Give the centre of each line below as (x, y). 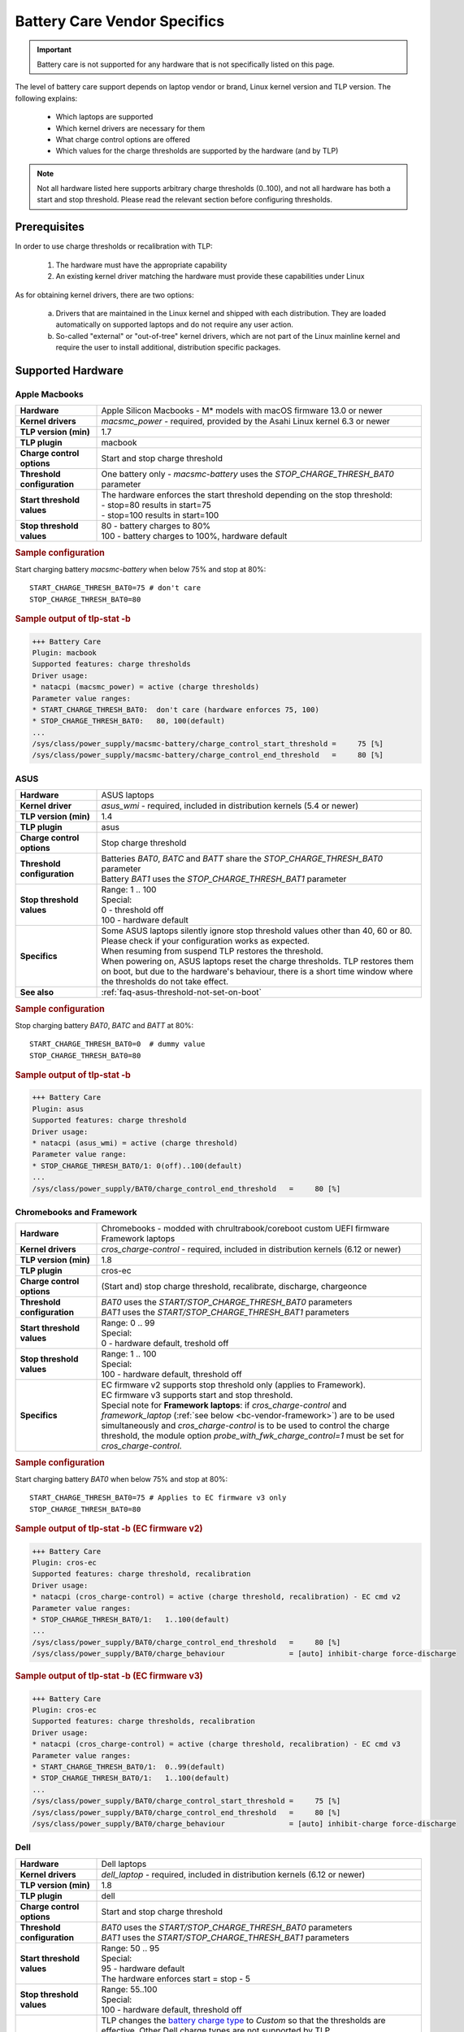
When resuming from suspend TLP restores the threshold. (212, 951)
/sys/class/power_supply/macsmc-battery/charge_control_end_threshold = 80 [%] (208, 755)
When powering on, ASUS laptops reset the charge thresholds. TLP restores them (258, 962)
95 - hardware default (143, 1969)
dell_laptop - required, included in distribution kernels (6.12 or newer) (233, 1874)
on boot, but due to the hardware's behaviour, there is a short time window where (257, 971)
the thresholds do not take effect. (165, 982)
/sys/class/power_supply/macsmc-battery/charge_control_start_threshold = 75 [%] (208, 744)
